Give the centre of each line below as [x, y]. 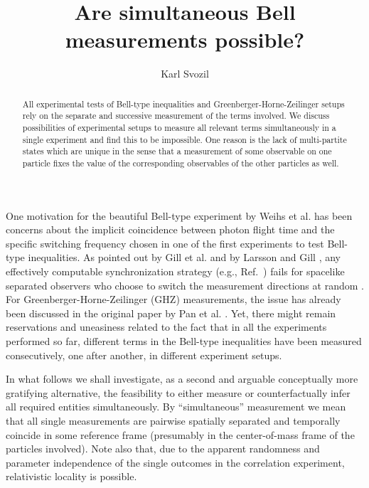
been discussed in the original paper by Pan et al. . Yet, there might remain [171, 313]
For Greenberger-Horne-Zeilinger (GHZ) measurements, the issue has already [173, 299]
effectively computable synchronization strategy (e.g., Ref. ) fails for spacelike [175, 271]
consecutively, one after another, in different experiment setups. [144, 355]
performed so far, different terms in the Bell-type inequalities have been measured [184, 340]
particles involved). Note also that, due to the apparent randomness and [163, 449]
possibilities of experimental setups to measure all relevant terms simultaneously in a [179, 128]
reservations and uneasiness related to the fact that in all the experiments [166, 327]
